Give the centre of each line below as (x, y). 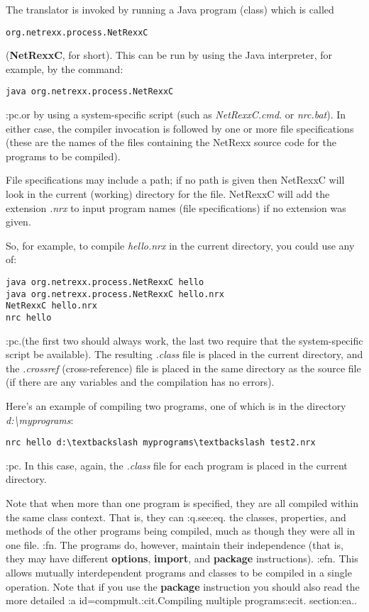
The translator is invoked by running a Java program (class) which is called (170, 9)
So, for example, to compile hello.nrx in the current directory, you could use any (180, 245)
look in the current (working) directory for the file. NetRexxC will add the (168, 194)
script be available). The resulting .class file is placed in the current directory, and (184, 354)
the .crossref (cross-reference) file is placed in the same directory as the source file (183, 368)
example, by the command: (65, 68)
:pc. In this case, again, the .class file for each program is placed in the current (177, 465)
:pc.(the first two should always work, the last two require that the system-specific (184, 340)
